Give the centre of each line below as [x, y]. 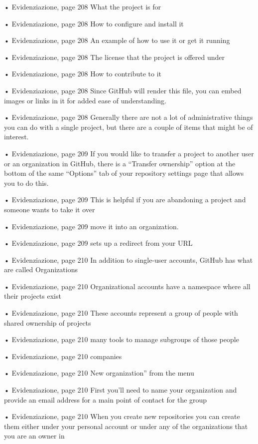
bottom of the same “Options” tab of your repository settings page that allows [124, 173]
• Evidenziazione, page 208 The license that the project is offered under [115, 57]
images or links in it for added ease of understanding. [85, 100]
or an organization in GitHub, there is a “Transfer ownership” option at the [120, 163]
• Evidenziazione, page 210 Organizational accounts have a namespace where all [127, 286]
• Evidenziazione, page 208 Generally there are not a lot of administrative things [129, 117]
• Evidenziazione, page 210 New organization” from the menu [99, 373]
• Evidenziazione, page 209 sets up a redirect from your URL [98, 243]
